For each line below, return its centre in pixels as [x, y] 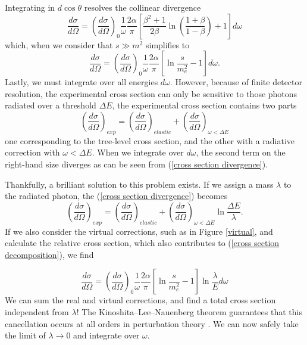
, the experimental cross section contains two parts [204, 105]
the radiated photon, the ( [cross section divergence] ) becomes [116, 196]
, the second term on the [241, 152]
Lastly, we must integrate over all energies [82, 82]
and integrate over [106, 335]
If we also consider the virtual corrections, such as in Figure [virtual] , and [139, 231]
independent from [37, 311]
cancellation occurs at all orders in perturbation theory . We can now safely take [152, 323]
